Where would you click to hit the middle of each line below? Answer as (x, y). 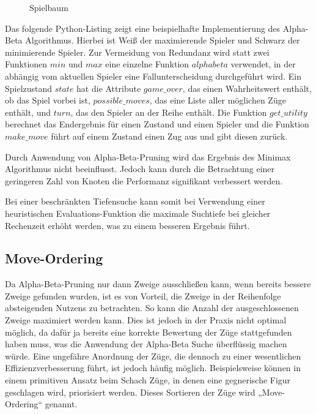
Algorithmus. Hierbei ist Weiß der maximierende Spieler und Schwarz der (163, 40)
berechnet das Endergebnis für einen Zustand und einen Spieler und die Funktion (157, 124)
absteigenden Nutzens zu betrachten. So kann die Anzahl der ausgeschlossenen (152, 308)
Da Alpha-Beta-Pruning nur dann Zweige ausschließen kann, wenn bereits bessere (158, 284)
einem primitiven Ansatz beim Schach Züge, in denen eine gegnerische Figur (148, 380)
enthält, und (28, 112)
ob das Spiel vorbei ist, (48, 100)
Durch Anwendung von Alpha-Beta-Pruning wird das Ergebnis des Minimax (148, 156)
